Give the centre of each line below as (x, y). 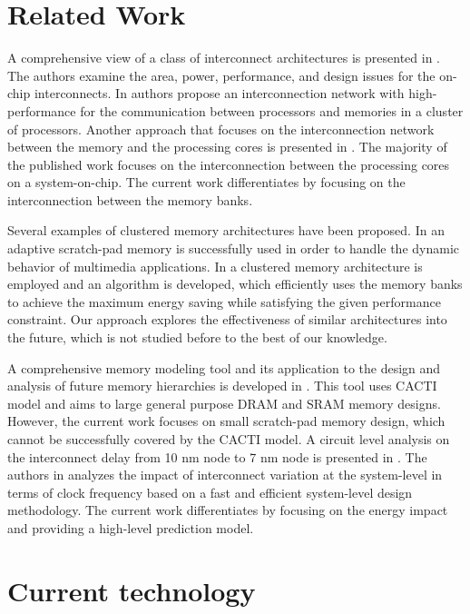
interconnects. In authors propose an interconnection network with (219, 93)
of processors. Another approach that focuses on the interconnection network (221, 129)
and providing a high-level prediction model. (131, 527)
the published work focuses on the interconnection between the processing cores (229, 164)
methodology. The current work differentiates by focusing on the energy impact (228, 510)
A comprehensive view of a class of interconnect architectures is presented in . (224, 58)
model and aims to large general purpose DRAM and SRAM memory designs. (224, 403)
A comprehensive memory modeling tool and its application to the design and (224, 367)
